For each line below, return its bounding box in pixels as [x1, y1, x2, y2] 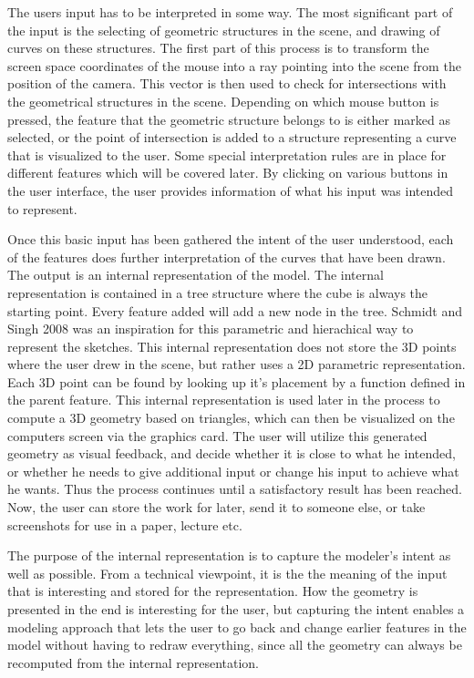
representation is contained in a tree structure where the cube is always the [7, 282, 428, 302]
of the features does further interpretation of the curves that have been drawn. [7, 247, 446, 266]
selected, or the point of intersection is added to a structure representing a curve [7, 128, 457, 147]
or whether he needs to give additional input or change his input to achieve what [7, 461, 459, 480]
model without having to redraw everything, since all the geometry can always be [7, 635, 462, 654]
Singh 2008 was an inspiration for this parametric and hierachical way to [7, 319, 414, 338]
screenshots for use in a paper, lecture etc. [7, 515, 242, 534]
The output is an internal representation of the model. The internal [7, 265, 384, 284]
